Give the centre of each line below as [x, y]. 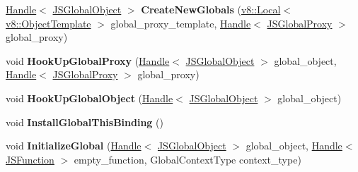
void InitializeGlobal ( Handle [74, 146]
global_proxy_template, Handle [181, 23]
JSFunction [30, 159]
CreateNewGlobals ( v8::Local [211, 9]
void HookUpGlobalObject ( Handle [89, 98]
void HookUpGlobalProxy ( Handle [88, 60]
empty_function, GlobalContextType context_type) [187, 159]
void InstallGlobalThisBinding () [85, 122]
